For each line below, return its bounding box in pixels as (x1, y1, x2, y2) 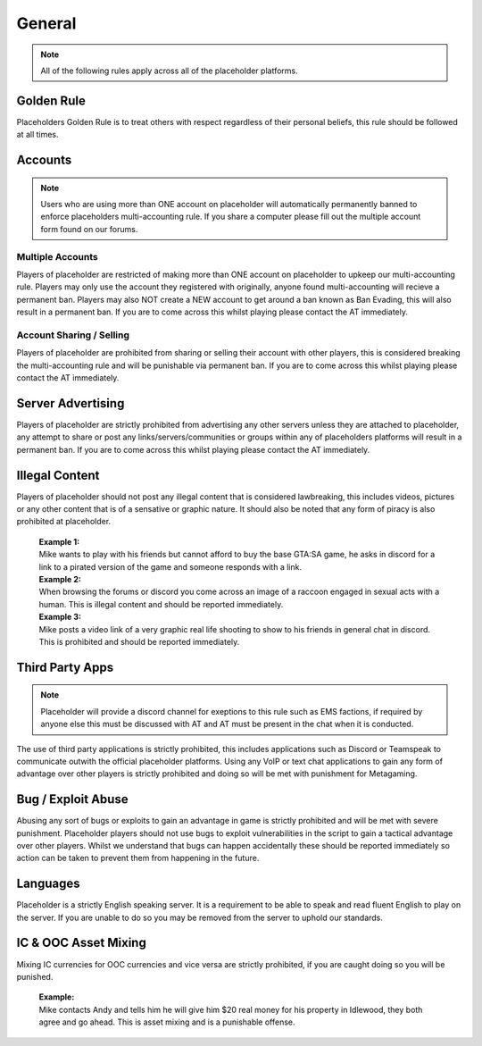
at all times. (16, 130, 59, 140)
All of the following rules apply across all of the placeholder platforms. (40, 65, 298, 76)
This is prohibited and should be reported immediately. (38, 636, 240, 647)
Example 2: (38, 573, 82, 584)
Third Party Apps (16, 659, 114, 674)
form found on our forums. (40, 223, 138, 234)
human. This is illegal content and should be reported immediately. (38, 598, 284, 609)
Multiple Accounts (16, 250, 98, 263)
